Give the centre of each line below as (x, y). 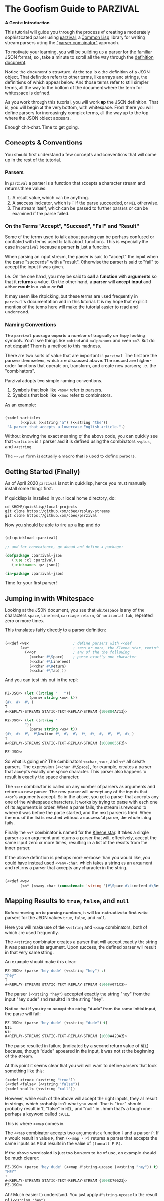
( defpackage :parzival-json (34, 555)
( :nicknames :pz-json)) (36, 565)
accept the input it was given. (35, 267)
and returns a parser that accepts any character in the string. (66, 867)
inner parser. (18, 848)
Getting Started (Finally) (42, 471)
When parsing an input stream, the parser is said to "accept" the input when (82, 257)
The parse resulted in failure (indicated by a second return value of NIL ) (77, 1046)
